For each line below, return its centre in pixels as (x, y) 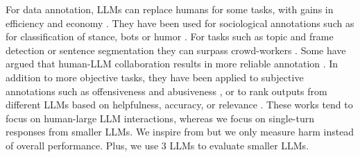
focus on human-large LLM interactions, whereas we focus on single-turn (160, 118)
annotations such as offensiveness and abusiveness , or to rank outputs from (166, 91)
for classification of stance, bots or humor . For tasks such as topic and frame (170, 36)
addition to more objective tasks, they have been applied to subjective (155, 77)
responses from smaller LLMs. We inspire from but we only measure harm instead (180, 132)
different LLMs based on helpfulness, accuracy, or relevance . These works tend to (179, 105)
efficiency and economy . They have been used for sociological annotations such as (180, 23)
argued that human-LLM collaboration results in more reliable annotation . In (172, 64)
